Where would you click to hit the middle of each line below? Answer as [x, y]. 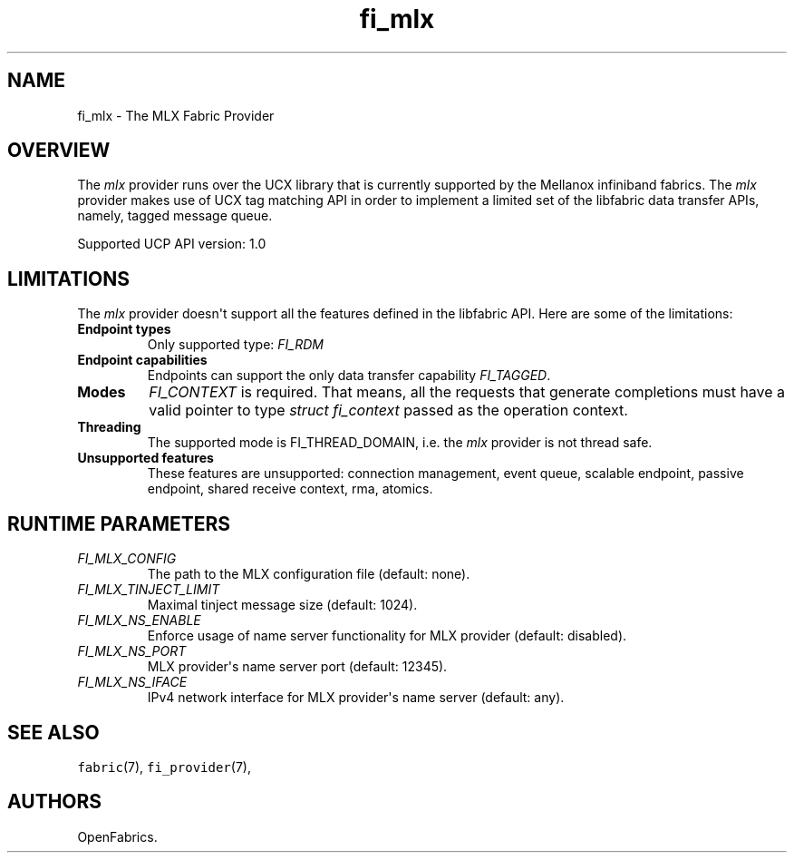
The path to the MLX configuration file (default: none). [309, 574]
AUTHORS [55, 802]
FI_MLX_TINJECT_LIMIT [149, 590]
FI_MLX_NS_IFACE [132, 682]
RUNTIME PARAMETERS [119, 523]
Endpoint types [124, 329]
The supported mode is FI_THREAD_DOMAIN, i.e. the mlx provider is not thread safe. [400, 443]
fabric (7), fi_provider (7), [164, 767]
